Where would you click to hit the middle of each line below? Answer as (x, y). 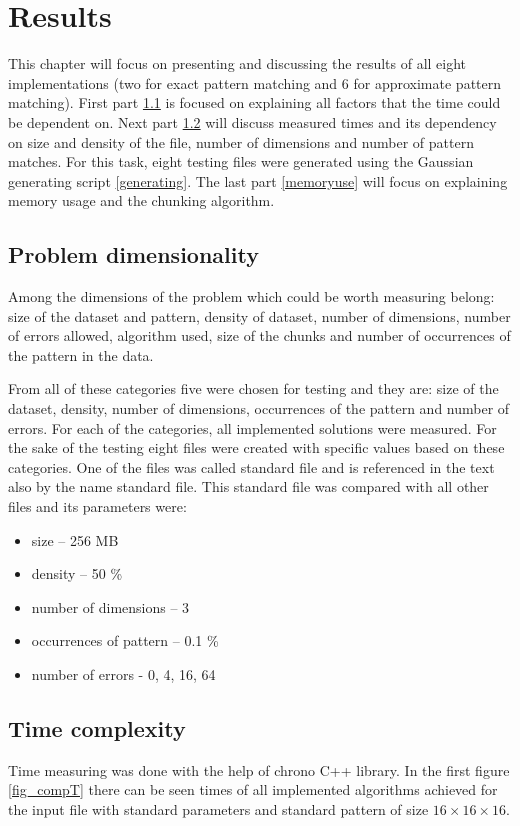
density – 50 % (77, 573)
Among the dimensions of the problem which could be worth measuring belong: (251, 296)
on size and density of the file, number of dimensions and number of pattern (241, 141)
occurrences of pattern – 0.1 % (125, 640)
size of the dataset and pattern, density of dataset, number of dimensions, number (259, 315)
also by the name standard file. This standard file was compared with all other (248, 486)
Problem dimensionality (133, 254)
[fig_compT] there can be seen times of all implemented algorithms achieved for (253, 789)
